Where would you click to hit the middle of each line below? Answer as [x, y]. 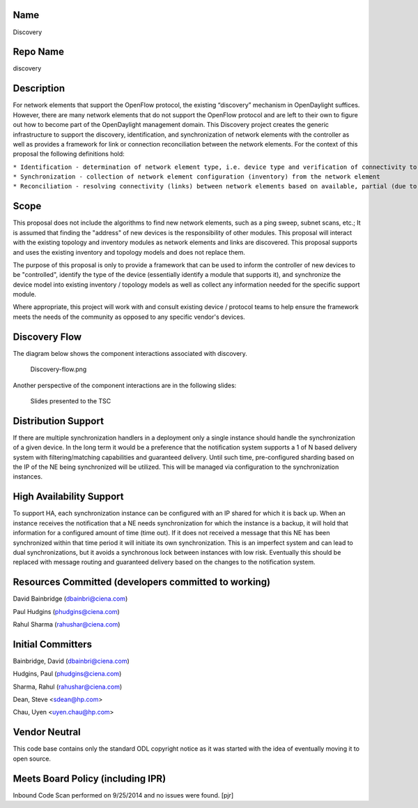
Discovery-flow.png [59, 369]
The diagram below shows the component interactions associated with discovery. [130, 353]
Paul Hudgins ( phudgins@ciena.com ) [66, 611]
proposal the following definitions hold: [69, 154]
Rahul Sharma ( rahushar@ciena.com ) [67, 624]
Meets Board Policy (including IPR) [90, 778]
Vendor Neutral [47, 732]
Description [39, 88]
